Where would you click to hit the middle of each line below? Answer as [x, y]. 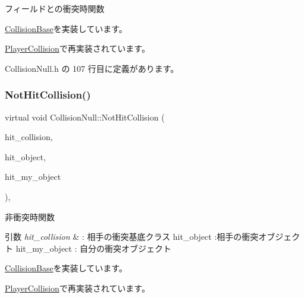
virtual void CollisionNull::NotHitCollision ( [85, 117]
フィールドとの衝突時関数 [55, 8]
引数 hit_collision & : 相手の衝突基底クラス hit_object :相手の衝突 [132, 237]
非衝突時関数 [30, 216]
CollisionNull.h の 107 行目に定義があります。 [92, 68]
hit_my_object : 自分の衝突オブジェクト [93, 248]
